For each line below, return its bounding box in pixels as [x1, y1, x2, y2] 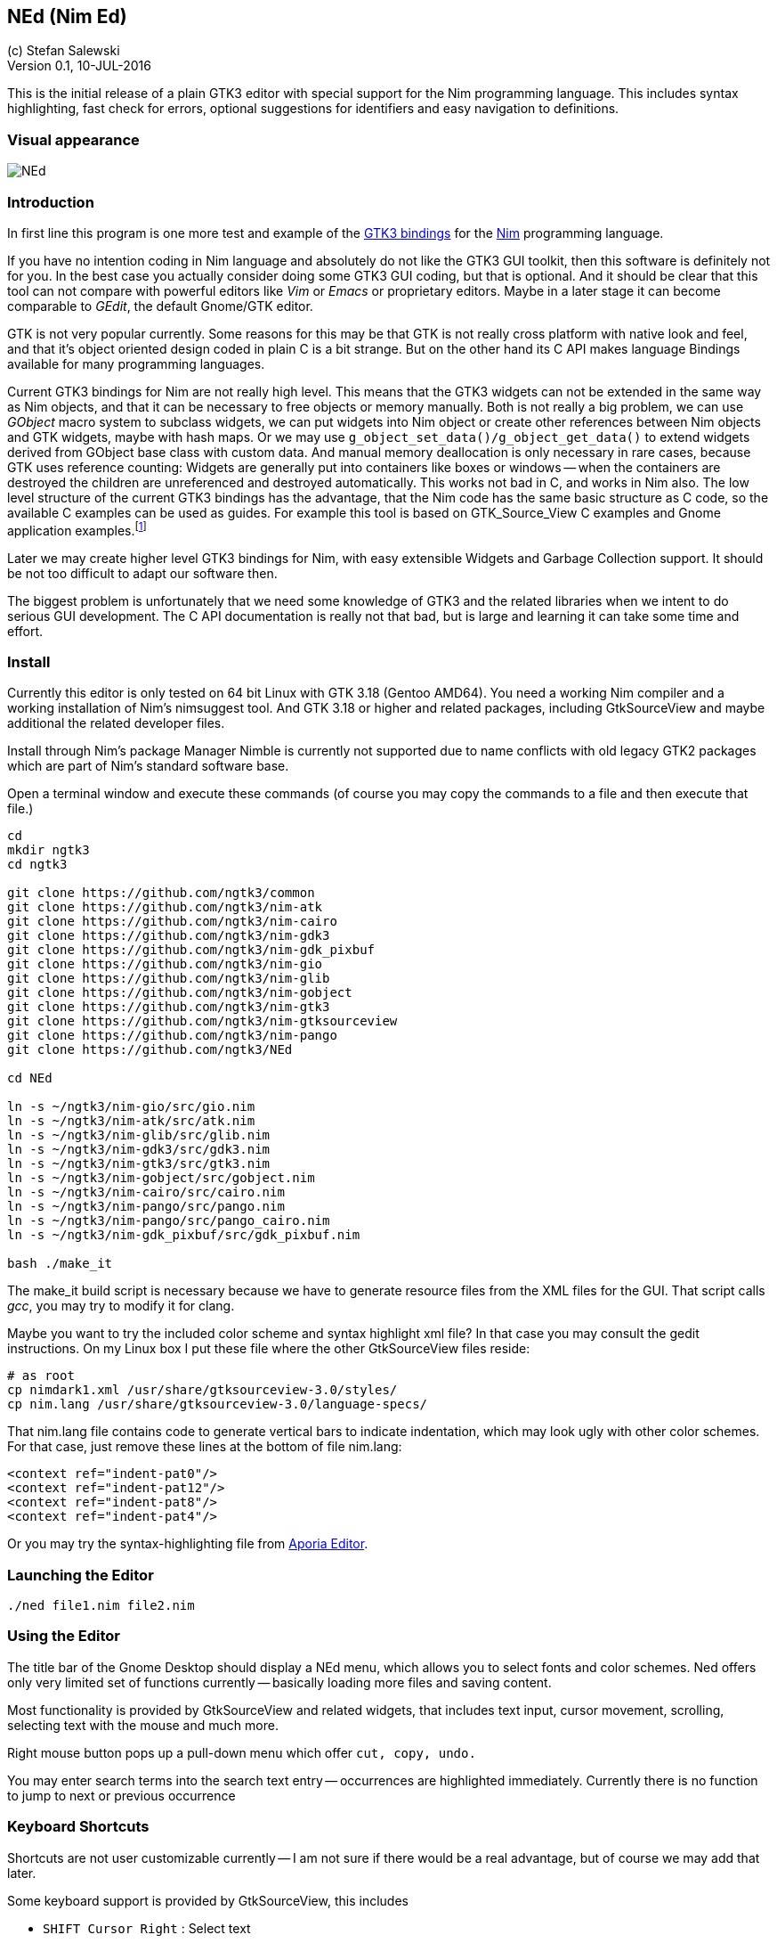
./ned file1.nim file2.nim [7, 1598, 195, 1613]
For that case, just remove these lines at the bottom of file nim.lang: [7, 1439, 402, 1455]
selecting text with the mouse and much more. [7, 1717, 279, 1733]
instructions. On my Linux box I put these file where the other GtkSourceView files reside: [7, 1341, 530, 1357]
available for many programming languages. [7, 355, 265, 371]
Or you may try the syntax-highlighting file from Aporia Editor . [7, 1536, 368, 1552]
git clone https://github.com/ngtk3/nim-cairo [7, 914, 337, 929]
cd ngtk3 [7, 857, 68, 872]
